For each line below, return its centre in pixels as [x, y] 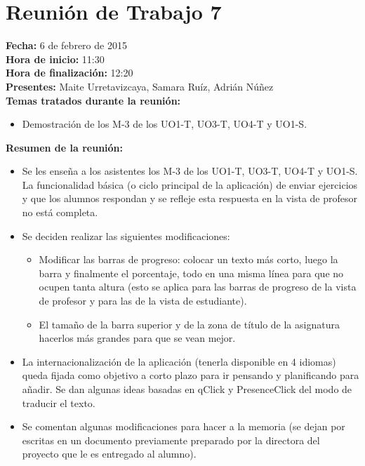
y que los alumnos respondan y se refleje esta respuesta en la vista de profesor [190, 198]
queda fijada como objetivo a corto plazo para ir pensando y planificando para [191, 375]
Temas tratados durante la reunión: [93, 100]
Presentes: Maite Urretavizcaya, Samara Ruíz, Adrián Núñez [140, 86]
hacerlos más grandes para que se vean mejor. [137, 338]
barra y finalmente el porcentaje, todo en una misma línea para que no [191, 273]
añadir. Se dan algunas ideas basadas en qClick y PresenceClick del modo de [187, 389]
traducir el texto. [59, 402]
